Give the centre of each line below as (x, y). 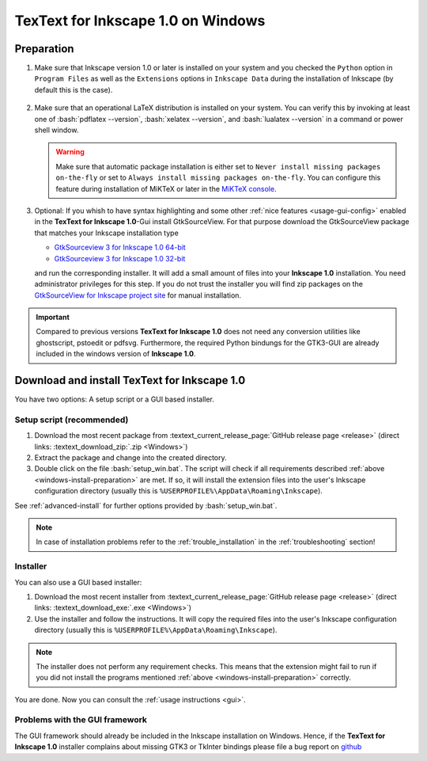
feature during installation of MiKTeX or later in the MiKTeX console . (166, 188)
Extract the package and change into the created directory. (130, 458)
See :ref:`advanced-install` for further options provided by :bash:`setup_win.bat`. (146, 505)
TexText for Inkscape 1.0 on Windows (140, 21)
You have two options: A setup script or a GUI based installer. (115, 399)
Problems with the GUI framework (81, 720)
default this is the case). (74, 89)
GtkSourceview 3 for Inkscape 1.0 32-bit (120, 258)
